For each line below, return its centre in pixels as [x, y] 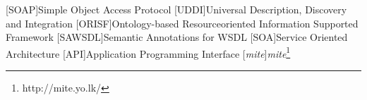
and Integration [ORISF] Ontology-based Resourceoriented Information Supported [182, 23]
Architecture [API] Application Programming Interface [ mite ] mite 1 [148, 52]
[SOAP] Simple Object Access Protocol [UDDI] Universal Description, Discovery [176, 9]
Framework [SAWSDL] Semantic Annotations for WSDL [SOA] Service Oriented [177, 37]
